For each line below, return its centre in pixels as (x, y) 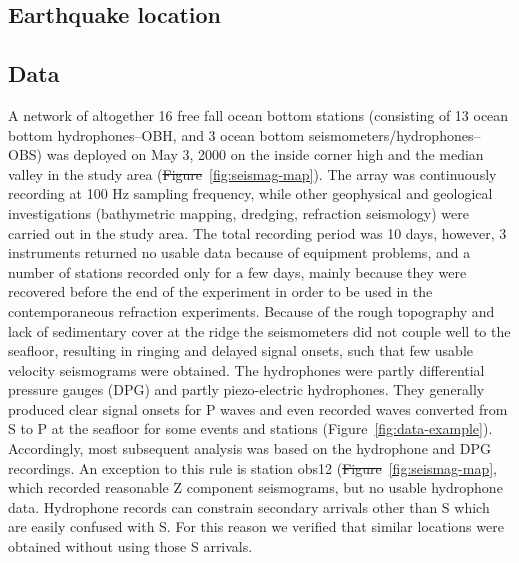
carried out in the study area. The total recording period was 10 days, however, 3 (257, 232)
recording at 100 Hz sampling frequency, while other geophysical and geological (250, 193)
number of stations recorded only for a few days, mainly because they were (237, 271)
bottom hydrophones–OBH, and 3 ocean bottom (156, 134)
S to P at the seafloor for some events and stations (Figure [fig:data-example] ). (250, 428)
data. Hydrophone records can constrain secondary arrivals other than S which (249, 506)
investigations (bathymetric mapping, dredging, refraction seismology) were (238, 212)
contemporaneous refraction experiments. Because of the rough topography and (251, 310)
